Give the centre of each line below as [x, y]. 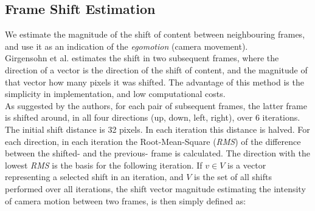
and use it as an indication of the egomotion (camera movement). [126, 46]
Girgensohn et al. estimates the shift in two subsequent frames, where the [142, 58]
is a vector [247, 165]
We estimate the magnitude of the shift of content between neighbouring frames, [155, 34]
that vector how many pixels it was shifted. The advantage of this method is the [154, 82]
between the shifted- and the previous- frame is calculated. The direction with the [157, 153]
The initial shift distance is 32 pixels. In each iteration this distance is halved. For [157, 129]
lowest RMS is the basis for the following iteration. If [104, 165]
